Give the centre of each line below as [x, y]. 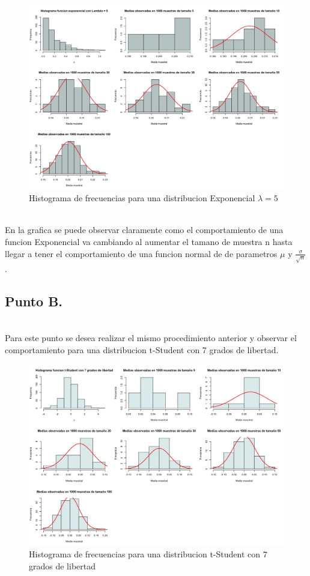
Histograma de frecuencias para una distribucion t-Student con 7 [148, 554]
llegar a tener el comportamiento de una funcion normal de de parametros [141, 253]
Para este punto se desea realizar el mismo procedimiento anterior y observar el [151, 337]
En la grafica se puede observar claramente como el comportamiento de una [144, 230]
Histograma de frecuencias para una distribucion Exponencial [142, 198]
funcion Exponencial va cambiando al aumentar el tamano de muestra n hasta [149, 242]
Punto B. [34, 301]
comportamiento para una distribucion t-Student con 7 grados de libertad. [142, 349]
